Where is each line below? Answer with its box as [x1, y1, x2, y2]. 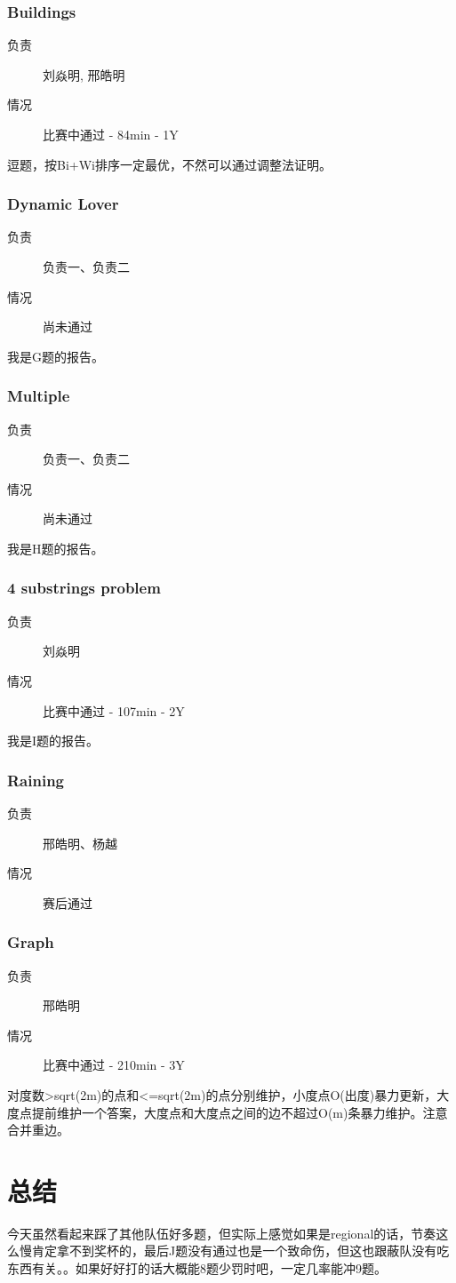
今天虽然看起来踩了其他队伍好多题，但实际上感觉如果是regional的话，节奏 [7, 1223, 436, 1242]
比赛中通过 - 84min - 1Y [43, 125, 179, 143]
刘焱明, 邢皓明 [43, 65, 125, 84]
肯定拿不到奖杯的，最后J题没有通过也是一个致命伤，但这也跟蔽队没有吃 [31, 1241, 450, 1260]
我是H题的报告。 [7, 538, 104, 557]
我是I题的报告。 [7, 731, 100, 750]
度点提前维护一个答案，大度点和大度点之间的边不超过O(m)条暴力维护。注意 [7, 1103, 448, 1121]
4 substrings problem [7, 577, 161, 599]
